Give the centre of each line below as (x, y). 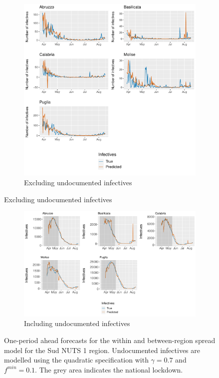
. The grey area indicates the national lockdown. (109, 369)
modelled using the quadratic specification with (76, 360)
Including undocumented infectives (77, 323)
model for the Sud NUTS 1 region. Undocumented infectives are (102, 350)
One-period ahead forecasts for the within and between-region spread (110, 340)
